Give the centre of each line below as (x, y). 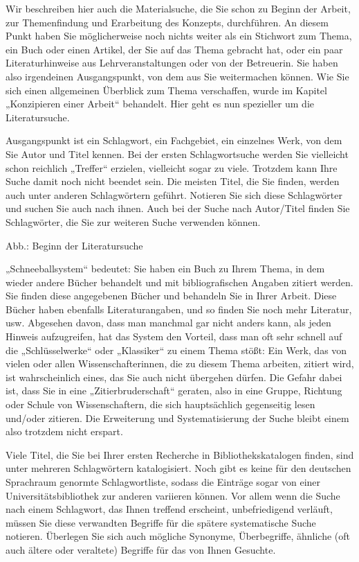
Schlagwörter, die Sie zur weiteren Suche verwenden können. (133, 221)
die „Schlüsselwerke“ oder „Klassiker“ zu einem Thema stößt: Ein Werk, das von (176, 350)
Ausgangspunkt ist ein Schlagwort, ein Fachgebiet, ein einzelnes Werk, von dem (174, 140)
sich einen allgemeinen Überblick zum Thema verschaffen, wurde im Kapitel (166, 90)
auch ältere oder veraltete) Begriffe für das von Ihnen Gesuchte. (141, 549)
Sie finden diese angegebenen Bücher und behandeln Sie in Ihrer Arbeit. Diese (171, 296)
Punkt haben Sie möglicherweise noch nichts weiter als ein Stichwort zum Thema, (179, 36)
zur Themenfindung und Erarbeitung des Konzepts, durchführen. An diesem (167, 22)
